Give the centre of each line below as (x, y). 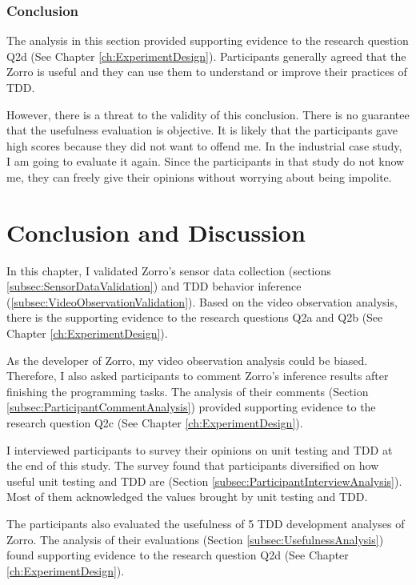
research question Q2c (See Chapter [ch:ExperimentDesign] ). (155, 423)
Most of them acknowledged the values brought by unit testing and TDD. (187, 497)
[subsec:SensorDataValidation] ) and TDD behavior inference (154, 286)
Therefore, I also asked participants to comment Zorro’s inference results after (198, 376)
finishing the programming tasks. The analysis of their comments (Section (188, 391)
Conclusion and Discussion (156, 232)
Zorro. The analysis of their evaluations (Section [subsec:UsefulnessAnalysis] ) (195, 539)
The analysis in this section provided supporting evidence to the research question (208, 40)
